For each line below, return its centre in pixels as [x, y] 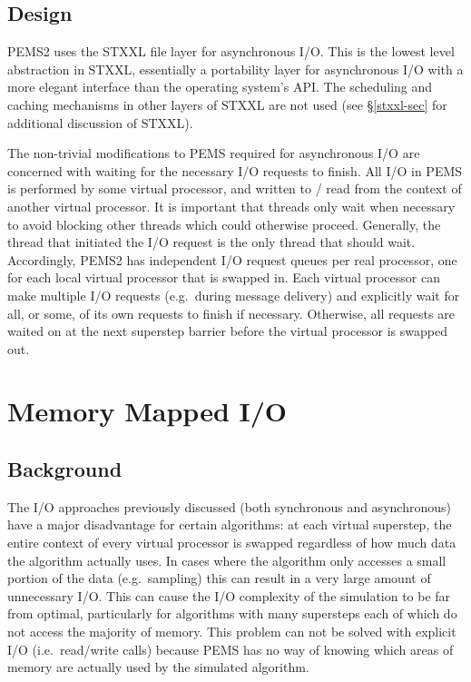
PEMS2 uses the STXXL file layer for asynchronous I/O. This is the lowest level [231, 51]
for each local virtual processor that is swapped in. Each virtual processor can [224, 277]
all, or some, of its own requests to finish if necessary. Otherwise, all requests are [231, 313]
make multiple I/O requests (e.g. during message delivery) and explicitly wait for [234, 295]
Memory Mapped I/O [147, 411]
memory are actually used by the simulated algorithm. [158, 667]
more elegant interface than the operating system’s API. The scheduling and [220, 87]
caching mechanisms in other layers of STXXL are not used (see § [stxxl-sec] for [227, 104]
